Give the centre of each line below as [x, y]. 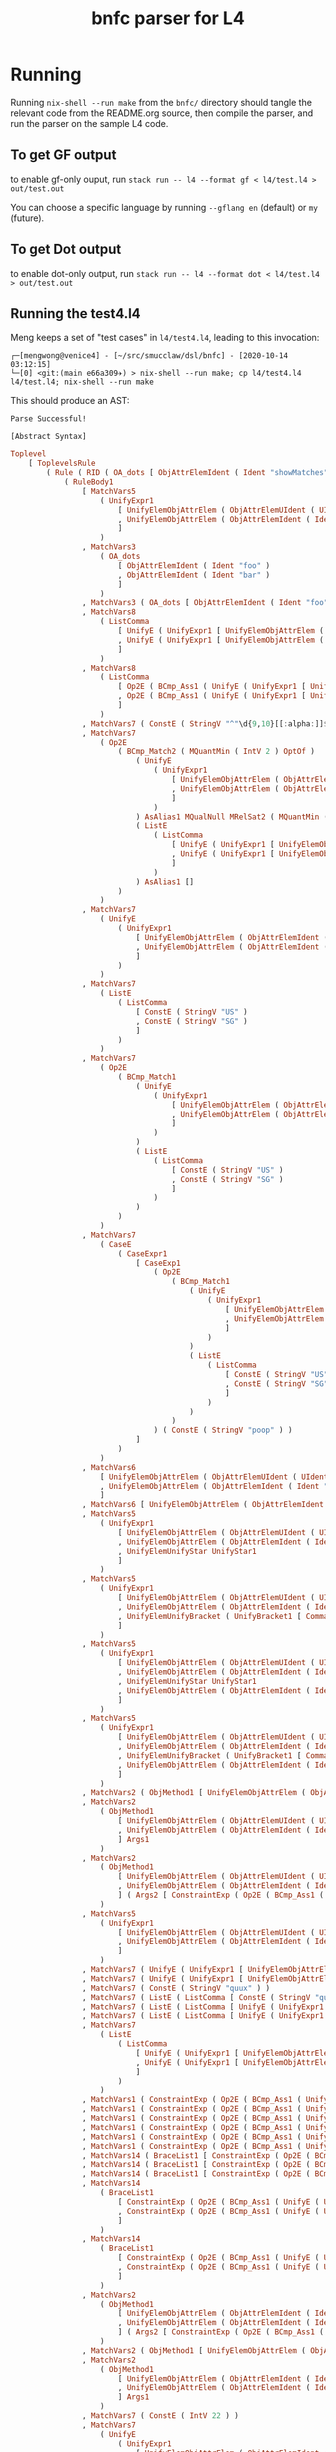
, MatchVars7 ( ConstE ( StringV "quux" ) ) [176, 1988]
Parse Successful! [48, 419]
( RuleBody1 [88, 482]
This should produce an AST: [70, 401]
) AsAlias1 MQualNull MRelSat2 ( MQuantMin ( [232, 817]
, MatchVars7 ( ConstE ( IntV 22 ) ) [160, 2416]
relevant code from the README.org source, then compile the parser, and [161, 113]
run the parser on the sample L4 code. [89, 123]
